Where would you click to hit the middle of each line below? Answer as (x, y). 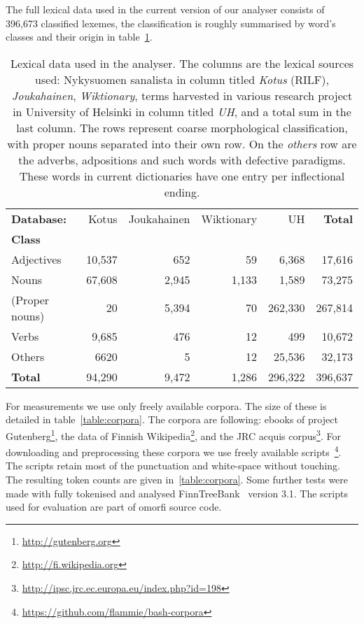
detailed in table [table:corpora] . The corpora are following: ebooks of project (172, 419)
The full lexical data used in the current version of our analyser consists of (165, 9)
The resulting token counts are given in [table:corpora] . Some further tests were (177, 480)
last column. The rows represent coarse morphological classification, (182, 127)
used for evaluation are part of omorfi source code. (114, 507)
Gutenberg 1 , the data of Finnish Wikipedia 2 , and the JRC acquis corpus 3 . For (173, 434)
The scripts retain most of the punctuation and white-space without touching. (173, 466)
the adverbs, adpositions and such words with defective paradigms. (182, 159)
